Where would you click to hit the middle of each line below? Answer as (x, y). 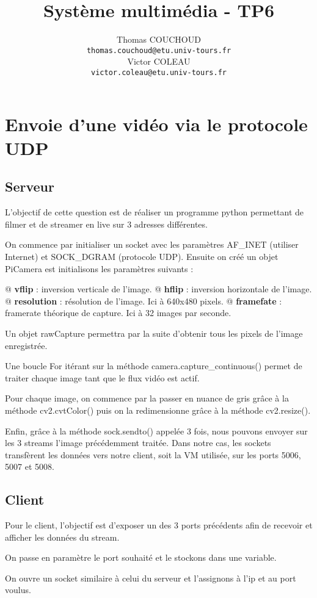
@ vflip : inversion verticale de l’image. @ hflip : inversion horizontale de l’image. (158, 289)
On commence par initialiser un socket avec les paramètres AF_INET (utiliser (152, 244)
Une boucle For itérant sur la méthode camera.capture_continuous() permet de (154, 366)
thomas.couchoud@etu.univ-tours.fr (159, 50)
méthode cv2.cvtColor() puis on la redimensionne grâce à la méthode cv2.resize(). (158, 410)
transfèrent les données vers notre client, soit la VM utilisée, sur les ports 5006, (153, 454)
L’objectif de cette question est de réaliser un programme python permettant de (155, 212)
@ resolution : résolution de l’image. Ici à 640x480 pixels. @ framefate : (144, 301)
